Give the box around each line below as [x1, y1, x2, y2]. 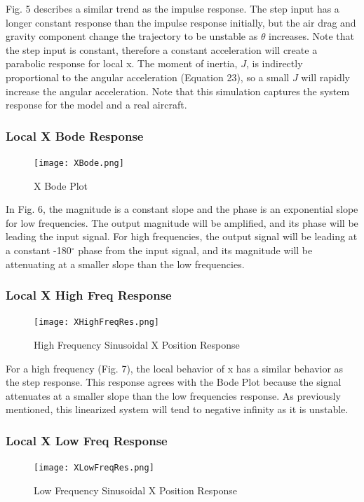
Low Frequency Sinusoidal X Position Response [34, 482, 238, 497]
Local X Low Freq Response [6, 431, 168, 449]
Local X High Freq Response [6, 286, 172, 304]
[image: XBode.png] [34, 158, 124, 168]
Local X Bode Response [6, 127, 144, 144]
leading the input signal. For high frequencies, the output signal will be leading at [6, 229, 358, 244]
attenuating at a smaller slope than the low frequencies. [6, 256, 245, 271]
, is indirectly [245, 56, 303, 71]
